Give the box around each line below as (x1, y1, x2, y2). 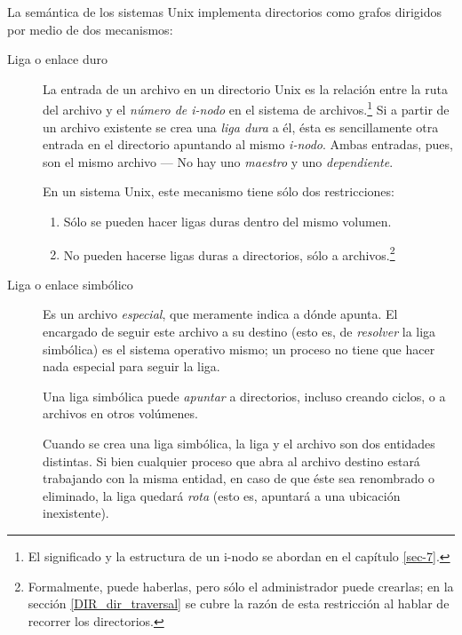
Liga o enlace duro (7, 50, 108, 68)
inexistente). (43, 504, 109, 522)
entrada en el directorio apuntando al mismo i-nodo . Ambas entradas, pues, (43, 135, 453, 154)
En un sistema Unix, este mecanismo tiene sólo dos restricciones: (43, 182, 394, 201)
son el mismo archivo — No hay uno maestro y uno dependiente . (43, 152, 394, 171)
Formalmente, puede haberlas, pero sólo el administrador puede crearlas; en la (28, 576, 454, 595)
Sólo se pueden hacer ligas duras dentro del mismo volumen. (63, 212, 392, 230)
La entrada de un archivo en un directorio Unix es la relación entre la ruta (43, 79, 448, 98)
